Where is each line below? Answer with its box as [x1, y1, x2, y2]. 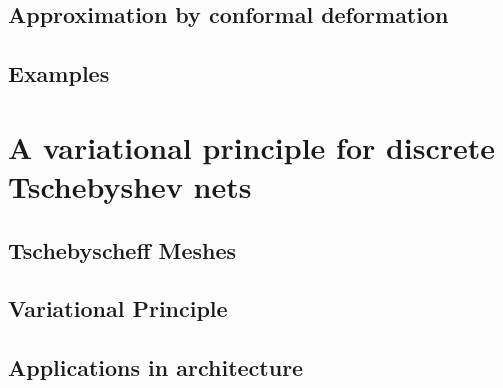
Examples [8, 58, 110, 89]
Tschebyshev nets [8, 165, 252, 206]
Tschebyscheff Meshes [8, 234, 237, 265]
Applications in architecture [8, 352, 304, 383]
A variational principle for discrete [8, 126, 496, 167]
